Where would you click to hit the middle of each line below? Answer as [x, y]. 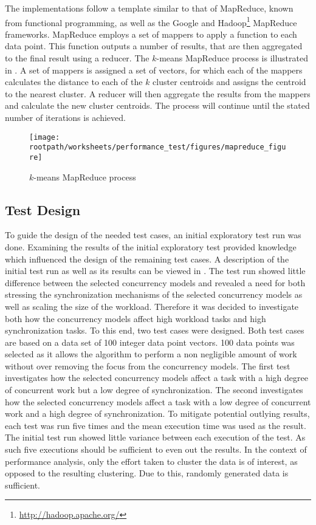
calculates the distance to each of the [74, 82]
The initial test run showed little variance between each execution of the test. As [155, 437]
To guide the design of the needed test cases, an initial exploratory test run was [153, 235]
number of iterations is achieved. [65, 117]
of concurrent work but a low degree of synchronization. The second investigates [154, 390]
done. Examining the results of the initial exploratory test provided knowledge [151, 246]
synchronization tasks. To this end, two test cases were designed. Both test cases [155, 330]
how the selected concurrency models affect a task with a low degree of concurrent [158, 401]
